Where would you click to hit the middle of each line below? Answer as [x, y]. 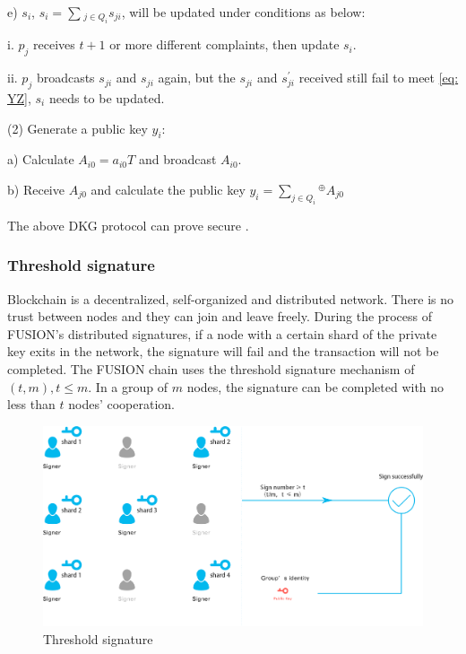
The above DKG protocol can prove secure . [128, 225]
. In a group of [128, 386]
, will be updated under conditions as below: [243, 12]
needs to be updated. [107, 98]
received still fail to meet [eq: [379, 78]
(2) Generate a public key [78, 128]
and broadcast [177, 159]
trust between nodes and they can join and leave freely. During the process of [220, 316]
